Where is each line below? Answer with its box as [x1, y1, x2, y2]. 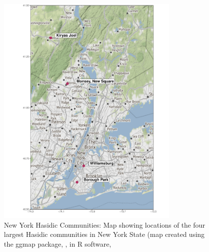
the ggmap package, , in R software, [4, 238, 112, 249]
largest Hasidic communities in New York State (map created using [4, 229, 205, 239]
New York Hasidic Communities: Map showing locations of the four [4, 219, 205, 230]
